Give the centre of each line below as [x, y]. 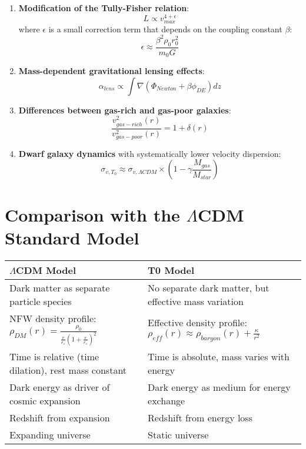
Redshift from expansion [60, 417]
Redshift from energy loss [200, 417]
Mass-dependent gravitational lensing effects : [112, 71]
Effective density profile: [197, 322]
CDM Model [46, 270]
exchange [167, 400]
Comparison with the [92, 214]
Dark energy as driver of [60, 387]
